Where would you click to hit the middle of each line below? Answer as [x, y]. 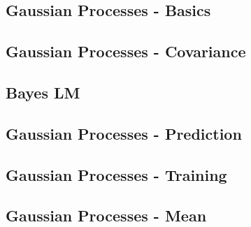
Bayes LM [43, 92]
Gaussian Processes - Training [116, 174]
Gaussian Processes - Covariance [126, 51]
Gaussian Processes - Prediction [124, 133]
